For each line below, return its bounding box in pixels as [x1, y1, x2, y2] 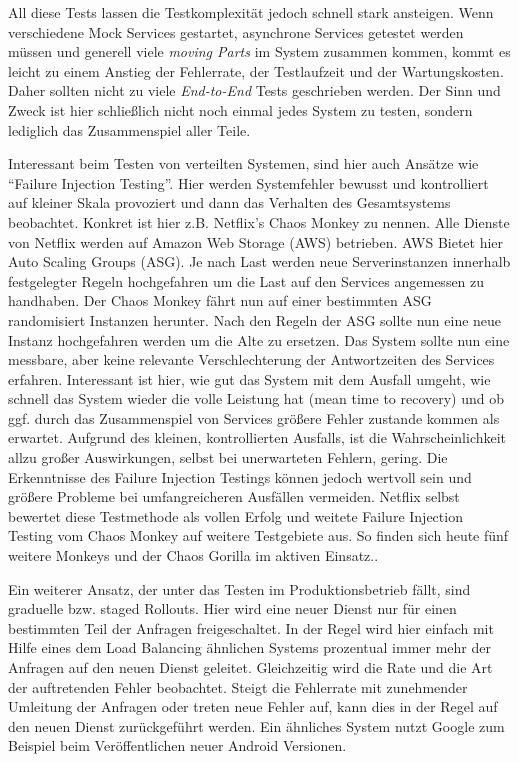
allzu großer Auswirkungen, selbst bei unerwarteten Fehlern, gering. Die [8, 447, 448, 468]
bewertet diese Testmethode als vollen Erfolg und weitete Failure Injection [8, 505, 463, 526]
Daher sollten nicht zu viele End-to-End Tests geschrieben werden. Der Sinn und [8, 80, 501, 101]
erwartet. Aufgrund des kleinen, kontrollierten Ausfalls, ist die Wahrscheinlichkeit [8, 427, 507, 448]
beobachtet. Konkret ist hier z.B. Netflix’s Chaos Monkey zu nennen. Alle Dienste [8, 211, 510, 232]
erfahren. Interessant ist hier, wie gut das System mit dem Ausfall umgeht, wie [8, 368, 491, 389]
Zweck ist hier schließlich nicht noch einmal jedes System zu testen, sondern [8, 99, 473, 120]
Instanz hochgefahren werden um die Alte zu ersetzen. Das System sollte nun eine [8, 329, 510, 350]
